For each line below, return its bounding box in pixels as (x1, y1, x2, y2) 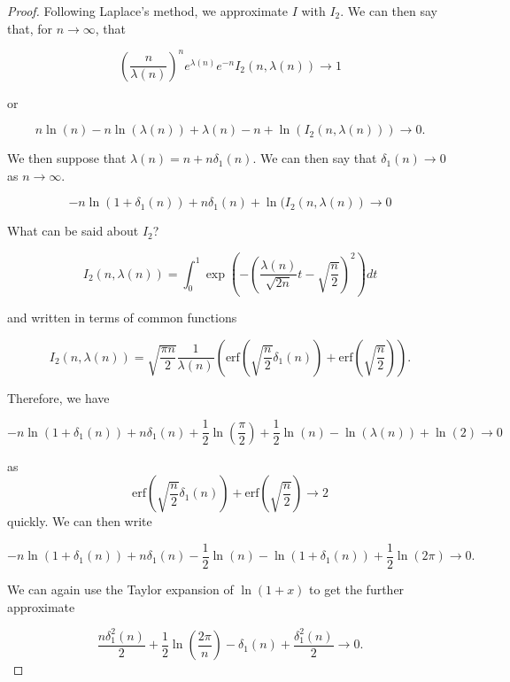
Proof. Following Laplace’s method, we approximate (7, 2, 289, 19)
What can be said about (7, 221, 139, 240)
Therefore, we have (7, 388, 110, 407)
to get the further (309, 580, 405, 599)
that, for (7, 19, 53, 37)
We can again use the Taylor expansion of (7, 580, 234, 599)
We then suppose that (7, 149, 127, 167)
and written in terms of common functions (7, 308, 237, 327)
